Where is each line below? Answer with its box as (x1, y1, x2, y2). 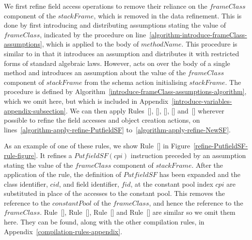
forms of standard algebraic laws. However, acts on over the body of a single (4, 58, 230, 68)
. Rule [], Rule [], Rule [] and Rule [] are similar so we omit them (40, 207, 236, 217)
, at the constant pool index (130, 178, 213, 189)
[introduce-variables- (172, 96, 232, 106)
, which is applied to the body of (42, 39, 139, 49)
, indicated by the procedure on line (40, 29, 146, 39)
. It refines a (36, 150, 72, 160)
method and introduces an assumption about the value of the (4, 67, 186, 78)
